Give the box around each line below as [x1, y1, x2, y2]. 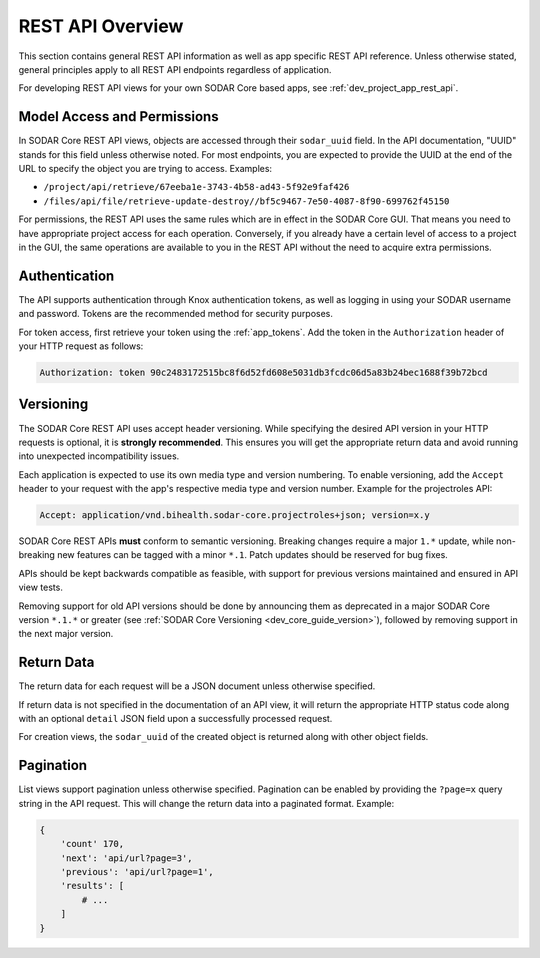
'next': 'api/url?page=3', [60, 852, 194, 864]
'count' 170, [60, 838, 125, 850]
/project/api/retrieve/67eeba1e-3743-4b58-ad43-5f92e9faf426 [43, 181, 350, 193]
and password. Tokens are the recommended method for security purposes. [18, 308, 334, 320]
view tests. [18, 581, 64, 594]
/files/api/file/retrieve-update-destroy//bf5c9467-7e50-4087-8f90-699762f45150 [43, 195, 450, 207]
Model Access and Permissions [18, 108, 219, 125]
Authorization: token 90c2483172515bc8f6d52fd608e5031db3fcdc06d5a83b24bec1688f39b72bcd [39, 367, 489, 379]
